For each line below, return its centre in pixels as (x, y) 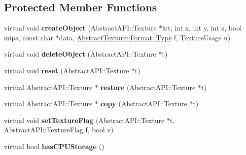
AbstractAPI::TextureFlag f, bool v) (59, 130)
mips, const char (29, 37)
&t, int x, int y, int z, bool (202, 28)
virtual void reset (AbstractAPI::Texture (67, 70)
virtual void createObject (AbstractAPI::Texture (80, 28)
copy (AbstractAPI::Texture (144, 104)
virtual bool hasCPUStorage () (54, 146)
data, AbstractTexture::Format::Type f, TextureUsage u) (145, 37)
